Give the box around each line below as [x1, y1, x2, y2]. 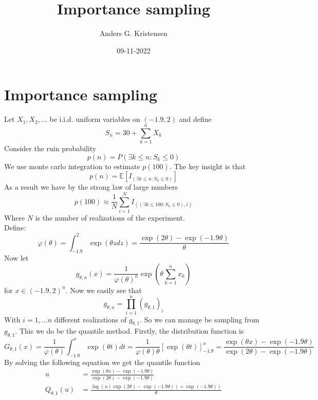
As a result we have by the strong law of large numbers [4, 181, 178, 192]
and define [179, 114, 212, 124]
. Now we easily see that [65, 284, 142, 295]
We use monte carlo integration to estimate [4, 160, 140, 171]
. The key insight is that [169, 160, 246, 171]
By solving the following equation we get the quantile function [4, 356, 200, 367]
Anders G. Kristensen [99, 28, 168, 39]
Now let [4, 252, 29, 263]
